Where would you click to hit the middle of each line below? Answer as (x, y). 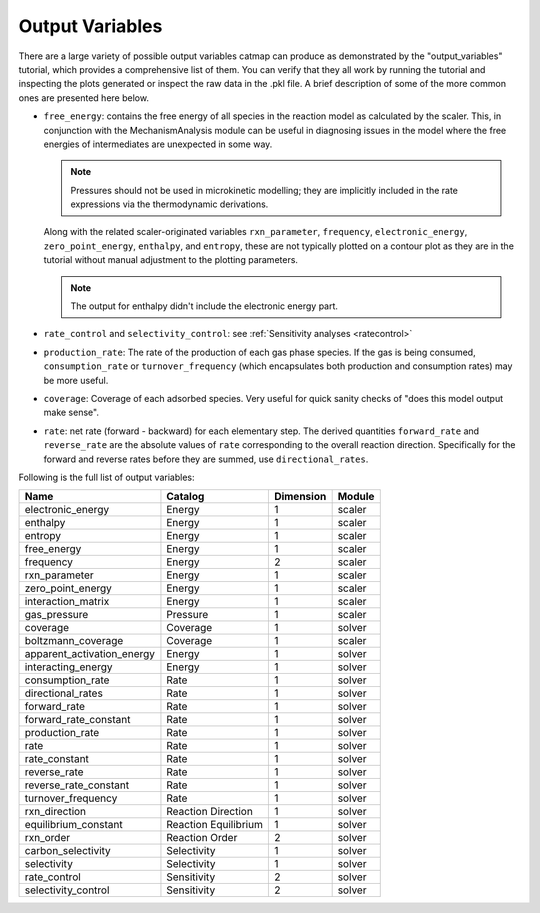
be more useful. (76, 380)
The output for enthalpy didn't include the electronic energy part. (204, 306)
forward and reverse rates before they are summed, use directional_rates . (206, 459)
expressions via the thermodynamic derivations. (169, 204)
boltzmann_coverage (74, 641)
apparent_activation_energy (89, 654)
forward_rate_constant (77, 720)
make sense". (71, 412)
